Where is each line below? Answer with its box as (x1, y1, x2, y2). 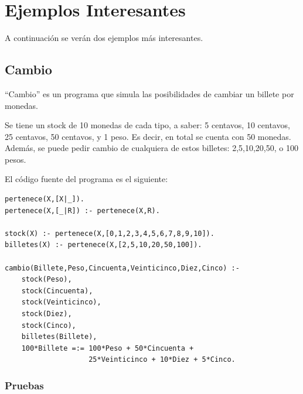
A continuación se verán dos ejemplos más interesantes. (5, 32, 203, 44)
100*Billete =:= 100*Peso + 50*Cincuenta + (21, 344, 194, 352)
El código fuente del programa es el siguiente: (5, 173, 168, 185)
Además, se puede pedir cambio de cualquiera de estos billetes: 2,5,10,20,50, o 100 (5, 142, 298, 154)
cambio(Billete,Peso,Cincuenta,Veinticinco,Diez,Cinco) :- (5, 263, 240, 272)
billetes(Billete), (21, 333, 97, 341)
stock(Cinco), (21, 321, 76, 330)
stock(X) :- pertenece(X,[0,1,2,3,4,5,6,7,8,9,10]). (5, 229, 215, 238)
